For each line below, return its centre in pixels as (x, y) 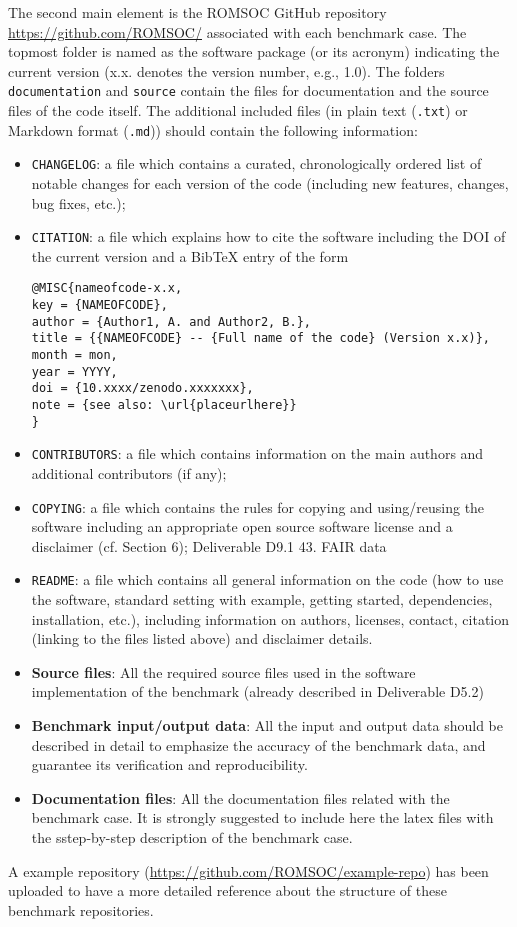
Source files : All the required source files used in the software (223, 671)
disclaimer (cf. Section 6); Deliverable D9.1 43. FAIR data (209, 545)
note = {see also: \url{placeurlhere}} (164, 405)
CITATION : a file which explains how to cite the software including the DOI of (268, 236)
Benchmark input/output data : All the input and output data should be (267, 725)
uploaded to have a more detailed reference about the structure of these (227, 890)
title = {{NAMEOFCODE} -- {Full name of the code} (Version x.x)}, (260, 338)
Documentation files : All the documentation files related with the (240, 797)
